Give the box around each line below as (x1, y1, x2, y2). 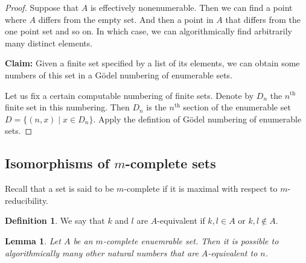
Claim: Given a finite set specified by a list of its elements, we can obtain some (5, 57, 300, 69)
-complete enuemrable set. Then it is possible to (103, 234, 279, 247)
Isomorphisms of (5, 154, 110, 173)
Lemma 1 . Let (5, 234, 61, 247)
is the (146, 101, 167, 113)
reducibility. (5, 194, 49, 206)
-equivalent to (208, 246, 258, 259)
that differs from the (225, 13, 301, 25)
